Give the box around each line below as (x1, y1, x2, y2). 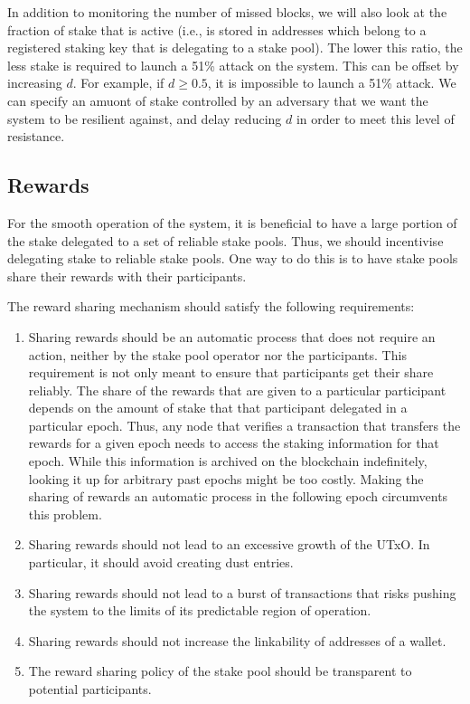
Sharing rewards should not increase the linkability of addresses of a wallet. (28, 631, 446, 650)
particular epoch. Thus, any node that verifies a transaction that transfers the (28, 415, 461, 434)
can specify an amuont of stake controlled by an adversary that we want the (7, 90, 428, 109)
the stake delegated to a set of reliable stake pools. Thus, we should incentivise (7, 231, 444, 250)
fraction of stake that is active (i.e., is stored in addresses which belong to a (7, 20, 427, 39)
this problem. (28, 504, 102, 523)
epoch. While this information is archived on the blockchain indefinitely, (28, 452, 428, 471)
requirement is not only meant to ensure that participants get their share (28, 363, 434, 382)
